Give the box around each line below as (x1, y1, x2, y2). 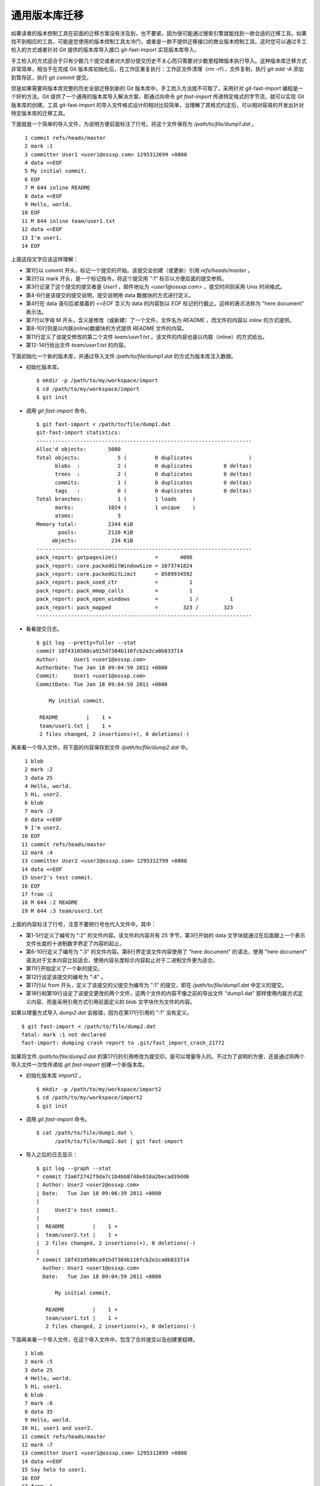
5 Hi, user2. (24, 791, 62, 798)
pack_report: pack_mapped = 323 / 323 (36, 604, 233, 610)
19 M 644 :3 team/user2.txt (21, 907, 103, 914)
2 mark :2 (24, 766, 53, 773)
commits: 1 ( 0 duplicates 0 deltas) (55, 479, 252, 486)
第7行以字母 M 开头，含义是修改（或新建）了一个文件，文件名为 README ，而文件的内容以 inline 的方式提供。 (25, 317, 295, 324)
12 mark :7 (21, 1441, 53, 1449)
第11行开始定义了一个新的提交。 (25, 965, 103, 972)
